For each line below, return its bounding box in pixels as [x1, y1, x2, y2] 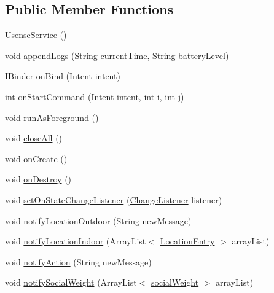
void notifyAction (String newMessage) [5, 255, 152, 268]
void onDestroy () [5, 173, 72, 186]
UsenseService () [5, 28, 67, 41]
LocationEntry [160, 235, 215, 248]
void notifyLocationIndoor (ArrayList [5, 235, 146, 248]
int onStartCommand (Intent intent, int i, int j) [5, 90, 184, 103]
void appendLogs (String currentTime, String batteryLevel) [5, 49, 229, 61]
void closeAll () [5, 131, 63, 144]
